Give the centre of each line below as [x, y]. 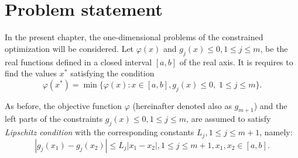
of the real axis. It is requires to [236, 62]
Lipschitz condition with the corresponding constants [100, 132]
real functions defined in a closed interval [78, 62]
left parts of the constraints [54, 119]
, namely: [276, 132]
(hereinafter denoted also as [182, 105]
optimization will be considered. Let [69, 48]
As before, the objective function [64, 105]
